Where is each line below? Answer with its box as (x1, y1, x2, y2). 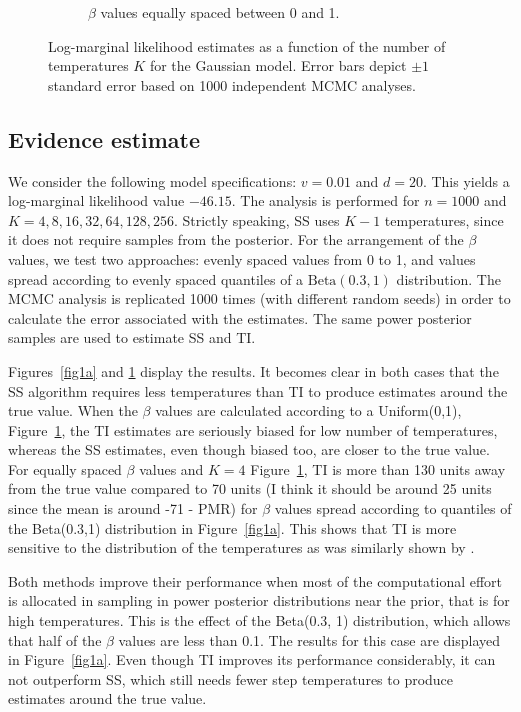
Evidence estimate (8, 123, 201, 154)
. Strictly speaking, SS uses (173, 209, 340, 230)
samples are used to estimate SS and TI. (8, 327, 256, 348)
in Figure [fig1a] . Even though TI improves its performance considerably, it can (8, 649, 496, 670)
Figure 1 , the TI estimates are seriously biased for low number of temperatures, (8, 419, 498, 440)
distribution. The (396, 268, 501, 289)
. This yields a (422, 170, 510, 191)
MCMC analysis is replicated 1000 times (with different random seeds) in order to (8, 288, 511, 309)
